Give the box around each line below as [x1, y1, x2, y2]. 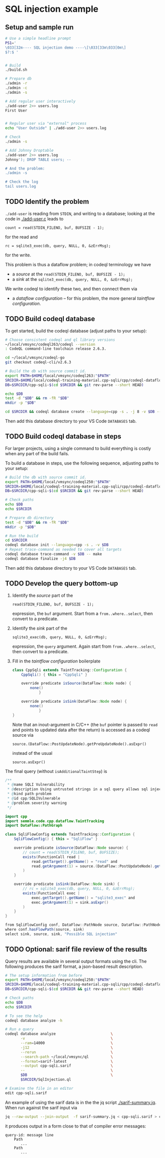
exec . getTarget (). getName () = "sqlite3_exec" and [31, 895, 135, 900]
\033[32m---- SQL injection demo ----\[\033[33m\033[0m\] [5, 45, 126, 50]
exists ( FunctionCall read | [23, 855, 80, 859]
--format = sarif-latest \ [20, 1059, 113, 1064]
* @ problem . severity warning [7, 800, 67, 805]
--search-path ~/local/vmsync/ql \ [20, 1054, 113, 1059]
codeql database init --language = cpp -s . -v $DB [5, 543, 109, 548]
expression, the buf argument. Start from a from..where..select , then [12, 610, 153, 616]
